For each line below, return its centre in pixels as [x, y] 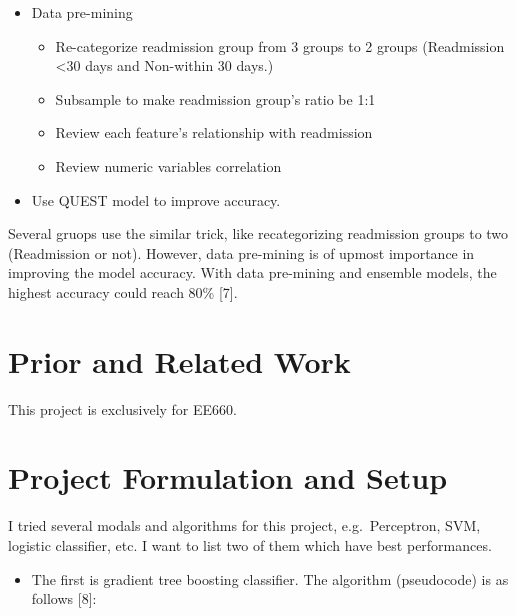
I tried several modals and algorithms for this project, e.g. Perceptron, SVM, [244, 525]
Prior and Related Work [179, 360]
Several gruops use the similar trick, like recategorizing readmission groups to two [258, 233]
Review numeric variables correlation [168, 165]
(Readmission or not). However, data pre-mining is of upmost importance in [241, 252]
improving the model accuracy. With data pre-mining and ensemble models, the [252, 272]
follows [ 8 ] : [64, 598]
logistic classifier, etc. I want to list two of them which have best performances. [250, 544]
